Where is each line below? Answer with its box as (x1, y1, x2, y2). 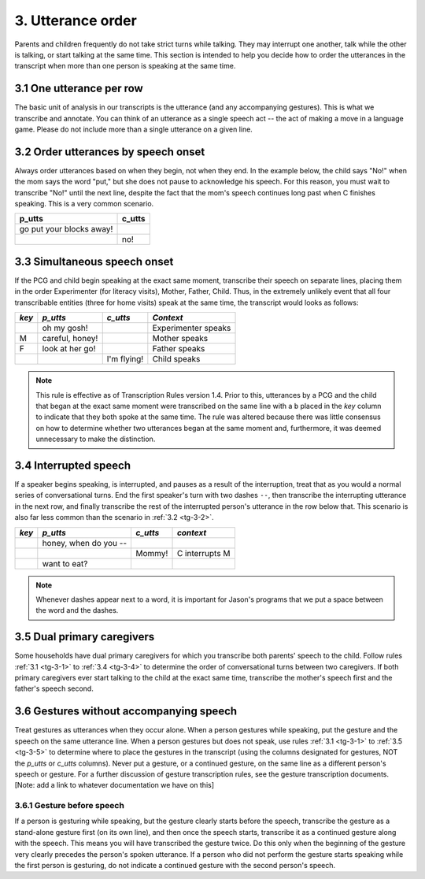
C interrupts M (176, 547, 231, 558)
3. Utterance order (14, 12, 137, 29)
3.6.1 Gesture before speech (14, 800, 125, 811)
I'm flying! (106, 354, 144, 365)
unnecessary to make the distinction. (35, 434, 156, 444)
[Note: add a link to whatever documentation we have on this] (14, 781, 215, 790)
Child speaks (152, 354, 201, 365)
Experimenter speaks (152, 323, 231, 334)
